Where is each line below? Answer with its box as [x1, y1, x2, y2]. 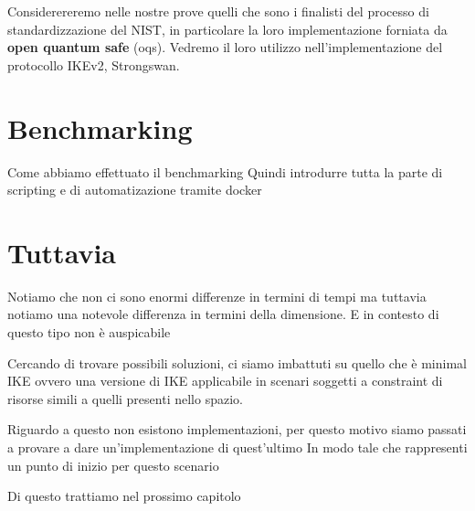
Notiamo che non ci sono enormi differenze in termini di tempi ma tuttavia [7, 286, 427, 305]
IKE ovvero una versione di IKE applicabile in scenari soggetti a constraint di [7, 371, 443, 390]
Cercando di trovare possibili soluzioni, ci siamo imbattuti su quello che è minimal [7, 353, 467, 372]
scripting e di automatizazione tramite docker [7, 180, 262, 199]
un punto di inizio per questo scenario [7, 455, 219, 474]
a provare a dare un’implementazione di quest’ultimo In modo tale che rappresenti [7, 437, 468, 456]
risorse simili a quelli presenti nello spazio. [7, 389, 243, 408]
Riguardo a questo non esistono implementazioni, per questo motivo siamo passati [7, 420, 467, 439]
